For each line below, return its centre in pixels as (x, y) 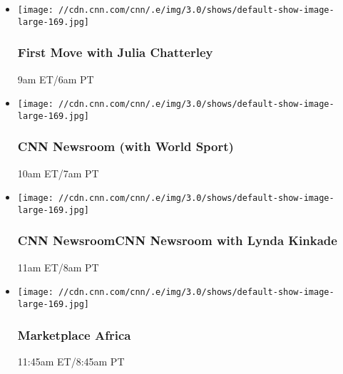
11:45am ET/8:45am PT (71, 361)
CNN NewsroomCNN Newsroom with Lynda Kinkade (177, 240)
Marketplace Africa (74, 334)
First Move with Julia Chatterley (115, 52)
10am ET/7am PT (58, 173)
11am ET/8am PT (58, 267)
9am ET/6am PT (56, 79)
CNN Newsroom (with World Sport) (126, 146)
